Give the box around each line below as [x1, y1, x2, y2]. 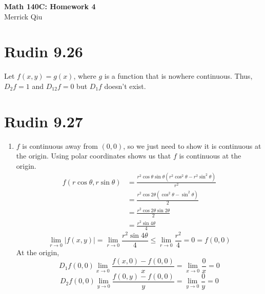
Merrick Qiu [4, 11, 43, 21]
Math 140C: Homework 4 [4, 1, 96, 11]
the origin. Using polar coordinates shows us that [16, 150, 171, 161]
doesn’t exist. [104, 80, 146, 91]
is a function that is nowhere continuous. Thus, [104, 71, 253, 81]
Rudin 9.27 [4, 110, 83, 131]
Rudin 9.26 [4, 41, 83, 62]
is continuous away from [22, 140, 98, 151]
